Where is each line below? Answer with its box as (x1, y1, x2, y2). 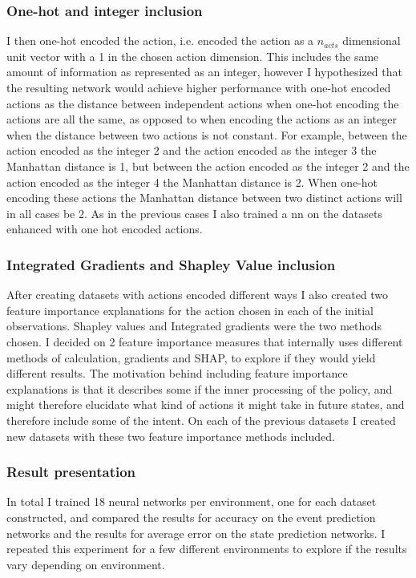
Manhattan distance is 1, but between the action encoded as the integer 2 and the (6, 157, 410, 174)
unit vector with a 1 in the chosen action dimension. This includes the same (6, 47, 379, 64)
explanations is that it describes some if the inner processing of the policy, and (6, 380, 393, 397)
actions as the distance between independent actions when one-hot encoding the (6, 95, 399, 111)
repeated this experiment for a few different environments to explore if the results (6, 540, 407, 557)
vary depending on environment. (6, 556, 165, 572)
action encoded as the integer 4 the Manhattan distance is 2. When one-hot (6, 173, 378, 190)
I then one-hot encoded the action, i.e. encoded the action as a (6, 32, 314, 49)
